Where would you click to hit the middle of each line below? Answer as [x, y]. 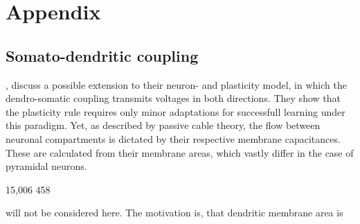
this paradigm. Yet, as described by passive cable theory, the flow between [163, 125]
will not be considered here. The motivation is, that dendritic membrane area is [174, 213]
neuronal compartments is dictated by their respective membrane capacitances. [173, 138]
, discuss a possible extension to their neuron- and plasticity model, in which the [176, 84]
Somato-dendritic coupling [102, 55]
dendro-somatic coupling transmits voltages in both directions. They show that [173, 98]
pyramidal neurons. [46, 166]
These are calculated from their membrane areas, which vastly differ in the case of [180, 152]
